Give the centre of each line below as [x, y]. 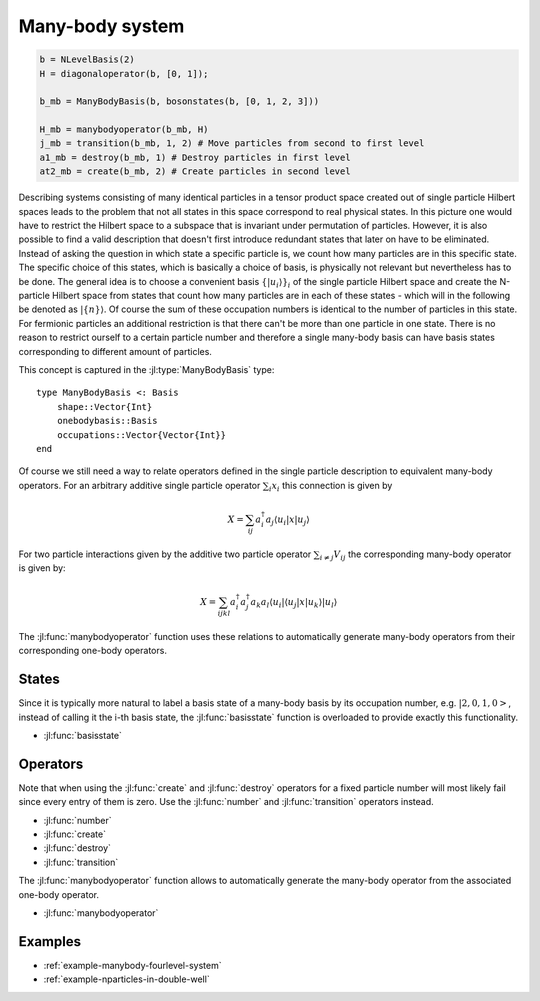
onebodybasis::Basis [107, 421]
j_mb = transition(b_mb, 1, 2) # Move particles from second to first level [232, 143]
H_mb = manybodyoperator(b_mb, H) [124, 129]
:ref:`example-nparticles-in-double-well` [126, 979]
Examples [50, 941]
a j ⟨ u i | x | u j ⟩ [287, 520]
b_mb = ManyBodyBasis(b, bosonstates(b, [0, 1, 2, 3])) [179, 101]
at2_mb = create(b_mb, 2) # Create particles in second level [195, 171]
